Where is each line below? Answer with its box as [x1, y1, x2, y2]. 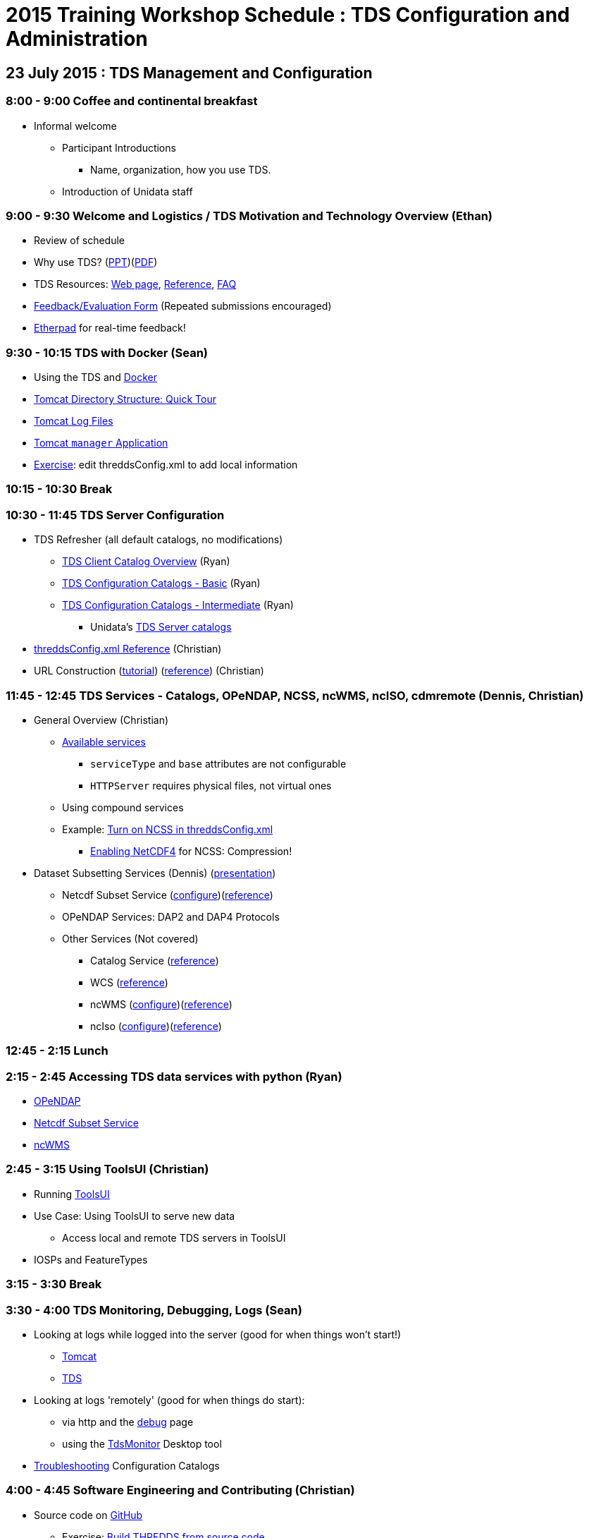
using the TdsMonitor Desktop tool [62, 1437, 222, 1450]
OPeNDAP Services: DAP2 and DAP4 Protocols [62, 910, 280, 923]
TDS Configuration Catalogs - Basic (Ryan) [62, 577, 261, 590]
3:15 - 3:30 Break [6, 1277, 102, 1292]
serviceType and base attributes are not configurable [90, 757, 347, 770]
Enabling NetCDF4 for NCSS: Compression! [90, 844, 292, 857]
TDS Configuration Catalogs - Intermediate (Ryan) [62, 599, 294, 612]
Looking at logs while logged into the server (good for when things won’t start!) [34, 1328, 402, 1340]
